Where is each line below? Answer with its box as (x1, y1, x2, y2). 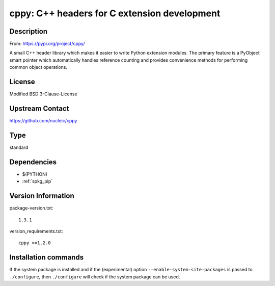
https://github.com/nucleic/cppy (9, 118, 77, 124)
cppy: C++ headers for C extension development (9, 8, 221, 19)
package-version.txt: (9, 205, 53, 211)
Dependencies (9, 158, 57, 166)
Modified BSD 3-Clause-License (9, 91, 77, 97)
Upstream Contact (9, 104, 69, 113)
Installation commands (9, 253, 84, 262)
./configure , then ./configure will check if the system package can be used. (9, 273, 180, 280)
